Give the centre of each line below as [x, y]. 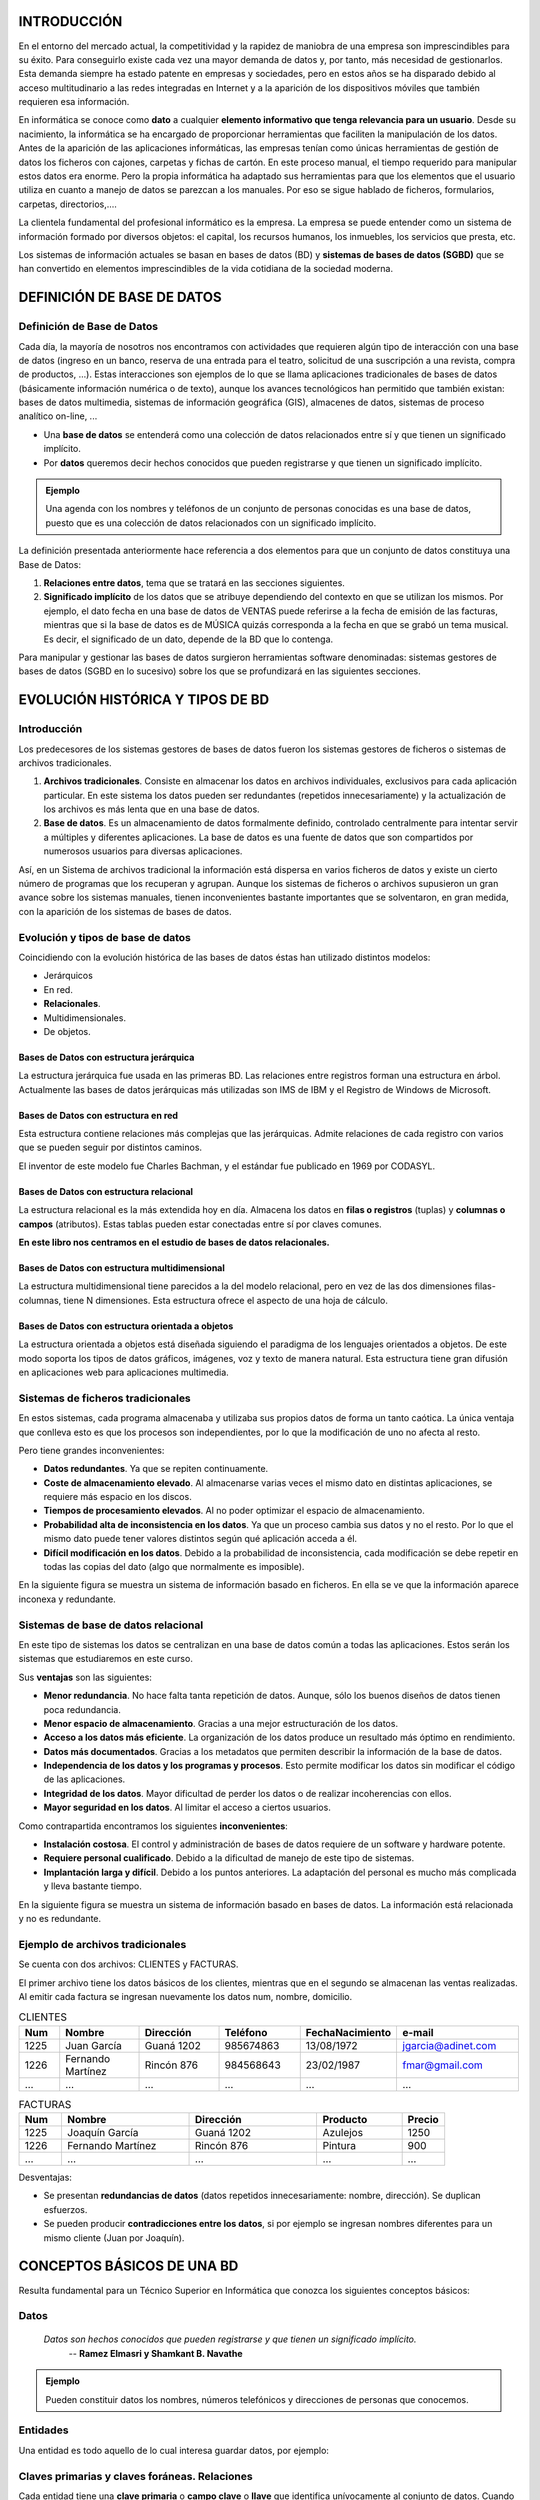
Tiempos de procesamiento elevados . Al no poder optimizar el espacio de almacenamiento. [234, 1511]
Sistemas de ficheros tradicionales [105, 1398]
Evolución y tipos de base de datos [105, 937]
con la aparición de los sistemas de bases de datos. [125, 911]
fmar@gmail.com [443, 2065]
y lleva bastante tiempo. [92, 1886]
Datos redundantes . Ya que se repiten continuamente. [156, 1469]
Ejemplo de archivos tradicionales [102, 1944]
